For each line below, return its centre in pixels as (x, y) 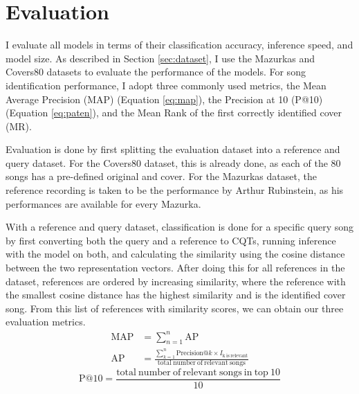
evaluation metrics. (46, 322)
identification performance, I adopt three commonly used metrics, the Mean (166, 85)
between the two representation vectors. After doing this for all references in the (175, 268)
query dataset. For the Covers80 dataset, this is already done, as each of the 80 (173, 162)
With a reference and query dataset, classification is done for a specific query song (180, 227)
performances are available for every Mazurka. (103, 203)
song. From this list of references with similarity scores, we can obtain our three (175, 308)
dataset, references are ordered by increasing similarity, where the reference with (176, 281)
